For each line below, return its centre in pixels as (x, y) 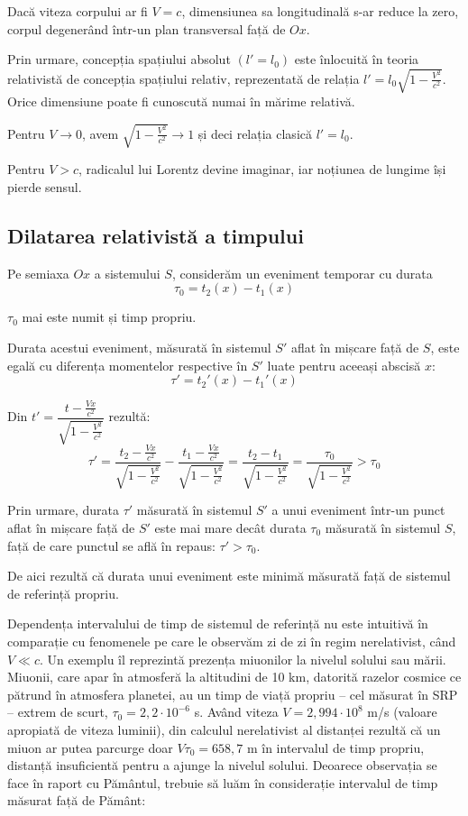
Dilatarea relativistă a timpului (156, 236)
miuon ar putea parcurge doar (90, 747)
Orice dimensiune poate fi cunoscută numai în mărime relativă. (181, 101)
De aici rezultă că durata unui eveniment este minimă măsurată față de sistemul (229, 576)
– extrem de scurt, (58, 712)
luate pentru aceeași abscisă (344, 365)
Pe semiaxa (38, 273)
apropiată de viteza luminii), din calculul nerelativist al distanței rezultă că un (224, 729)
